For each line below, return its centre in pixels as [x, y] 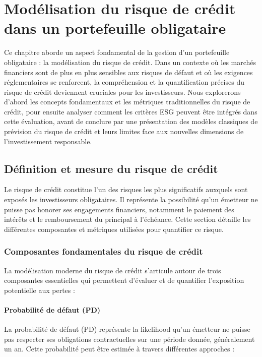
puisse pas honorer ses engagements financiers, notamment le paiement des [119, 209]
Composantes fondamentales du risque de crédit [104, 251]
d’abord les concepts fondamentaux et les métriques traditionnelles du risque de [127, 102]
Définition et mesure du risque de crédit [111, 168]
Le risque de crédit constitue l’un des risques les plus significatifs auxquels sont [126, 189]
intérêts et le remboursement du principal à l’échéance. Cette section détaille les [127, 219]
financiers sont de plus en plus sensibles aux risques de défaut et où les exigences [128, 72]
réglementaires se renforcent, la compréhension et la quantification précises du [124, 82]
